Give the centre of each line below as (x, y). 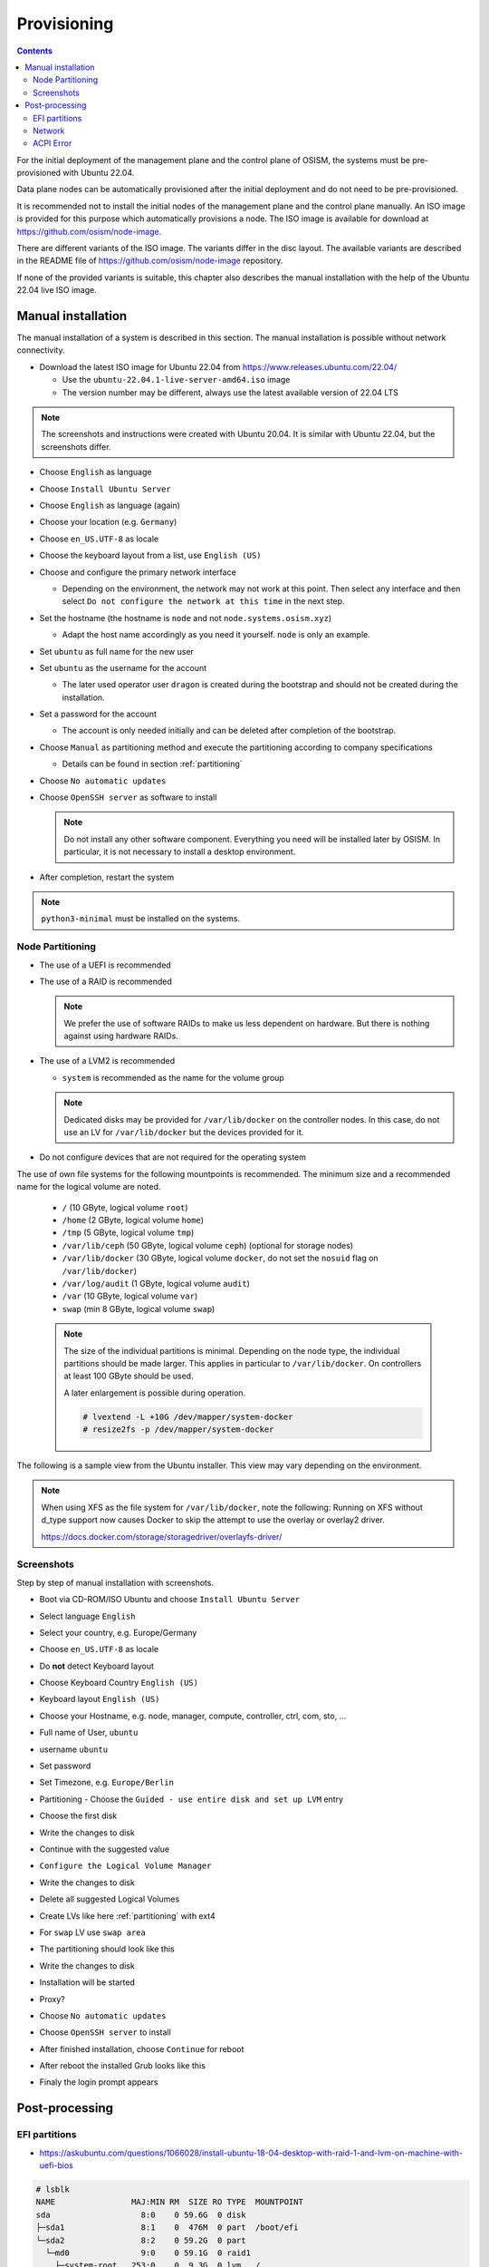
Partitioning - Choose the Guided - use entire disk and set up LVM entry (192, 1799)
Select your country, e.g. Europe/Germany (118, 1632)
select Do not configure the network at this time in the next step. (203, 601)
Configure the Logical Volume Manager (125, 1866)
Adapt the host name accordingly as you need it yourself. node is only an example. (216, 635)
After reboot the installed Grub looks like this (122, 2066)
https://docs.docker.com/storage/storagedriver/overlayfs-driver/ (162, 1536)
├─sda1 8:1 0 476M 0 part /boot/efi (167, 2228)
